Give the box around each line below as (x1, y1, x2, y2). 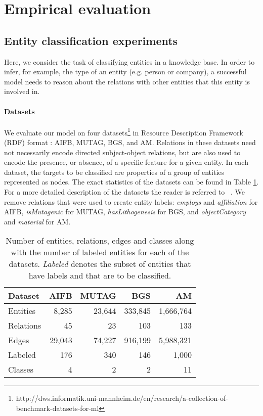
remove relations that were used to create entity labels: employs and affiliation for (4, 196, 258, 207)
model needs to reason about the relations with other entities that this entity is (4, 76, 250, 86)
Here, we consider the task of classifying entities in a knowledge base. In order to (4, 56, 255, 67)
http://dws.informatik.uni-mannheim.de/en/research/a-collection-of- (16, 393, 228, 403)
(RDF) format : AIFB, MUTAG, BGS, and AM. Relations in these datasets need (4, 137, 256, 147)
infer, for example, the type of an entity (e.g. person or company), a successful (4, 66, 247, 77)
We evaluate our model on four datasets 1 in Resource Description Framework (4, 125, 243, 137)
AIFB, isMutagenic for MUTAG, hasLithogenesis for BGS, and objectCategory (4, 206, 246, 217)
